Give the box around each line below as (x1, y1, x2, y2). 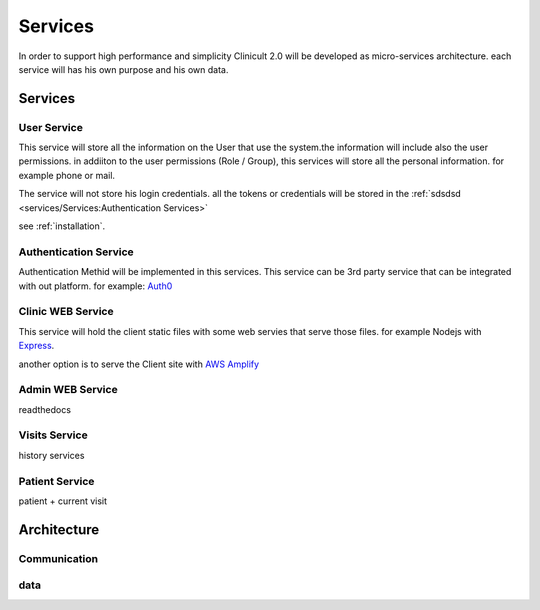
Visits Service (18, 428, 89, 442)
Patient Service (18, 474, 95, 488)
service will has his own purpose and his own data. (18, 63, 229, 75)
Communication (18, 551, 99, 565)
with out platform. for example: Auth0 (18, 280, 173, 292)
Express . (18, 340, 55, 352)
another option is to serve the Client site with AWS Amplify (18, 358, 260, 370)
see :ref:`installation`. (18, 220, 106, 232)
